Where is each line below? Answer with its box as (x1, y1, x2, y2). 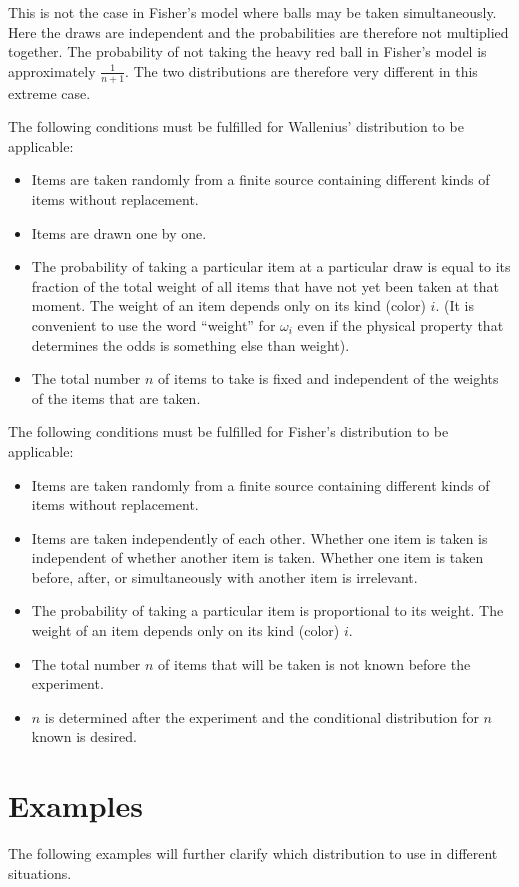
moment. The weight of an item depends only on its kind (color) (31, 295, 426, 316)
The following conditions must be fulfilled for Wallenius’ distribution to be (8, 116, 464, 137)
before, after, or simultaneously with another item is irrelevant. (31, 566, 418, 587)
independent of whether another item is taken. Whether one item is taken (31, 547, 484, 568)
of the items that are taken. (31, 387, 201, 408)
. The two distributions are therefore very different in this (125, 60, 478, 81)
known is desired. (31, 726, 137, 747)
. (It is (435, 295, 475, 316)
